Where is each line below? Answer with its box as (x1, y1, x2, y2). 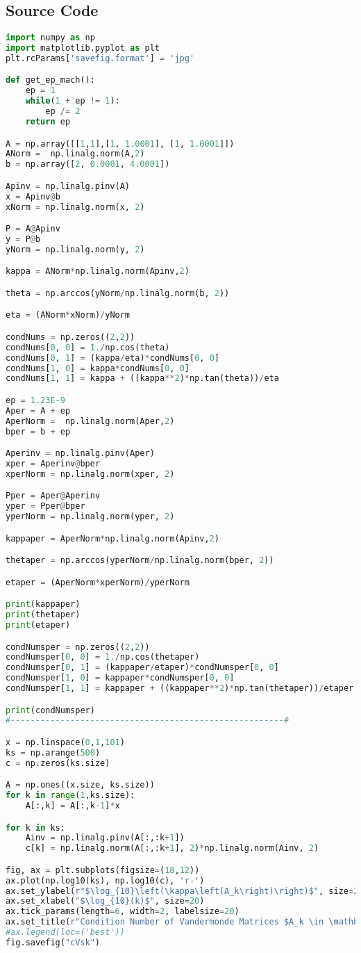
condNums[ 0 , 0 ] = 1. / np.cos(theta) (6, 342, 170, 352)
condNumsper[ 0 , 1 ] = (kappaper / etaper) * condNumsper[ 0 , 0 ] (6, 662, 279, 673)
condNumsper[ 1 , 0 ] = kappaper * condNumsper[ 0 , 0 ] (6, 673, 235, 683)
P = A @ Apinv (6, 224, 60, 234)
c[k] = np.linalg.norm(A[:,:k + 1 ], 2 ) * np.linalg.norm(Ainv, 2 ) (25, 843, 319, 854)
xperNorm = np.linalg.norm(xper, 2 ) (6, 469, 175, 479)
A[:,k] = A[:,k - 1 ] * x (25, 801, 120, 811)
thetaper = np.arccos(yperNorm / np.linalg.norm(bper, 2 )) (6, 555, 274, 566)
